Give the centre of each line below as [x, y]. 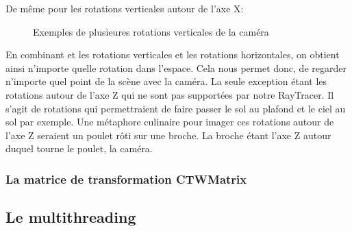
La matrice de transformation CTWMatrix [126, 179]
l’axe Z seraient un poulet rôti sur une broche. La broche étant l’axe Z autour [168, 135]
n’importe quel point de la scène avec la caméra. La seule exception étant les [166, 81]
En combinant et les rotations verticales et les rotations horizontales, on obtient [173, 54]
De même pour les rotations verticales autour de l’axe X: [125, 8]
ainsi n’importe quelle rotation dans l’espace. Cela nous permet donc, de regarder [176, 68]
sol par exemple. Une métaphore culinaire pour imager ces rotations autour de [170, 122]
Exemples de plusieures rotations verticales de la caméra [151, 31]
